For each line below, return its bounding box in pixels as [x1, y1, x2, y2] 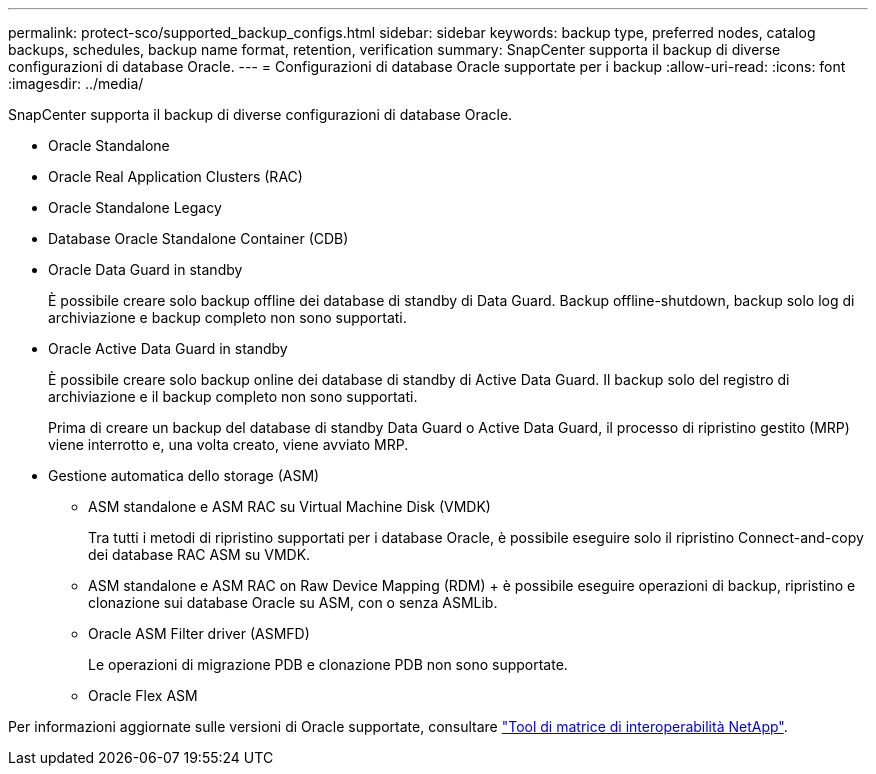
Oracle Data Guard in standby [48, 261, 243, 278]
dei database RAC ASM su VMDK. [88, 546, 311, 563]
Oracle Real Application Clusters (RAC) [48, 168, 303, 185]
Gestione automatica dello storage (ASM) [48, 467, 320, 484]
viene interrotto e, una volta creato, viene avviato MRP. [48, 436, 409, 453]
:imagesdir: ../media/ [8, 75, 144, 92]
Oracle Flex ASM [88, 687, 198, 704]
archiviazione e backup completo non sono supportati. [48, 309, 407, 326]
